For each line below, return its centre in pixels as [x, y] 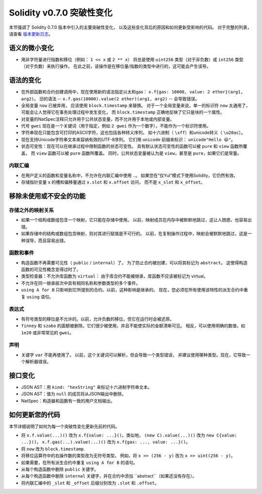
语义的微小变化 [31, 48]
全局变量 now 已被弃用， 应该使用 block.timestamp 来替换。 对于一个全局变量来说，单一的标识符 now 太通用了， [136, 105]
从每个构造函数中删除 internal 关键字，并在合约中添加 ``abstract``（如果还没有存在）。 [109, 476]
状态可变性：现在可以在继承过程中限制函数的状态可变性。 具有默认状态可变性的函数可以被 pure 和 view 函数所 [132, 146]
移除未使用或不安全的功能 [47, 196]
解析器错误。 [38, 362]
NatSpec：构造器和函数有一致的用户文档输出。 [68, 401]
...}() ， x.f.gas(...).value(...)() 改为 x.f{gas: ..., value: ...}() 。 [106, 442]
